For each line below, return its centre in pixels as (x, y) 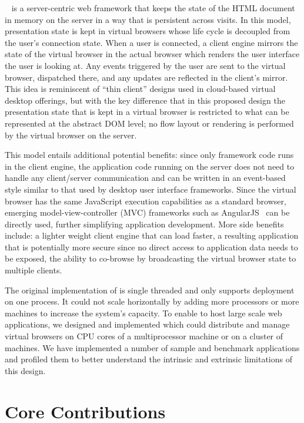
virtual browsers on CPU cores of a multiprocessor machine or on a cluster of (144, 336)
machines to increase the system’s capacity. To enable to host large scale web (143, 313)
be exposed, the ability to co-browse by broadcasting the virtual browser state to (151, 258)
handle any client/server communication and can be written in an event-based (145, 178)
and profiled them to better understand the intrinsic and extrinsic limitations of (149, 359)
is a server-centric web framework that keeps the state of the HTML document (153, 8)
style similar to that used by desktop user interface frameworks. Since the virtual (151, 189)
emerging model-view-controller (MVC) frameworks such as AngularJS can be (147, 212)
